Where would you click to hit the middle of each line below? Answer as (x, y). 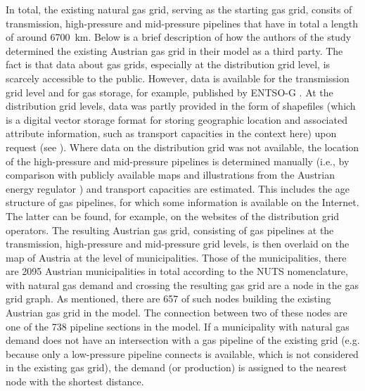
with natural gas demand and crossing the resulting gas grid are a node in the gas (182, 284)
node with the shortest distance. (75, 382)
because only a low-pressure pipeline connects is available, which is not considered (182, 353)
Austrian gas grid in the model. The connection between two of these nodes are (177, 313)
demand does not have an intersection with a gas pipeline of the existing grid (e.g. (183, 340)
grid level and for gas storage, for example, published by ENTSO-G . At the (169, 92)
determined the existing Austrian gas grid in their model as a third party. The (174, 50)
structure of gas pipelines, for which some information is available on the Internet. (182, 202)
